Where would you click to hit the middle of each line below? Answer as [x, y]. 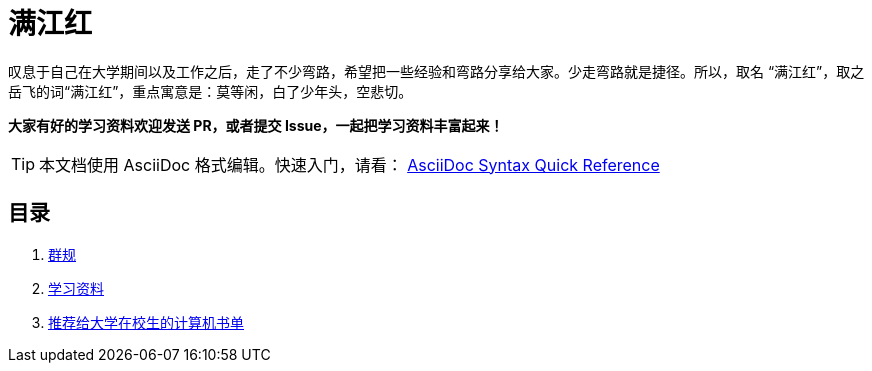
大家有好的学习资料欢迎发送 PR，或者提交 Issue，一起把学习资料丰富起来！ [256, 125]
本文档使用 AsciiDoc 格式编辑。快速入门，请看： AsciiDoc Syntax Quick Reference [349, 164]
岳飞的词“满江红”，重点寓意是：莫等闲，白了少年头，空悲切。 [210, 91]
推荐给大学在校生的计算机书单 [146, 322]
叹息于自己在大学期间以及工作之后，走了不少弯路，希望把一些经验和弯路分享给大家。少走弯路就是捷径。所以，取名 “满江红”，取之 [436, 71]
